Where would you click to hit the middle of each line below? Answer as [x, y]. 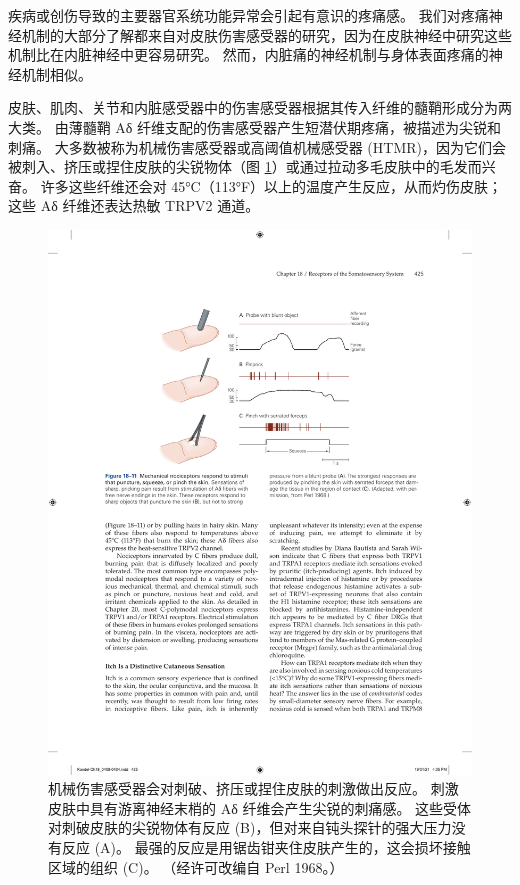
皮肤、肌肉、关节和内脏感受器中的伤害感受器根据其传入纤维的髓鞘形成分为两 [260, 107]
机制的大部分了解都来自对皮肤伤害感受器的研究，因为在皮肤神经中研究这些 [266, 34]
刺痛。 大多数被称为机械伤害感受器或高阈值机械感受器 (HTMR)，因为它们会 [257, 146]
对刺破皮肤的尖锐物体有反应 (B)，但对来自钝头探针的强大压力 [250, 827]
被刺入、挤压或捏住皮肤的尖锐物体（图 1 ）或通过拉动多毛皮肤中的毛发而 [245, 166]
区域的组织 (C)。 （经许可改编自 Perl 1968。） [196, 866]
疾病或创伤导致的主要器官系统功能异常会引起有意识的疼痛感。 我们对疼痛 [248, 15]
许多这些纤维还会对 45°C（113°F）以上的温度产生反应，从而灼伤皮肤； [271, 185]
